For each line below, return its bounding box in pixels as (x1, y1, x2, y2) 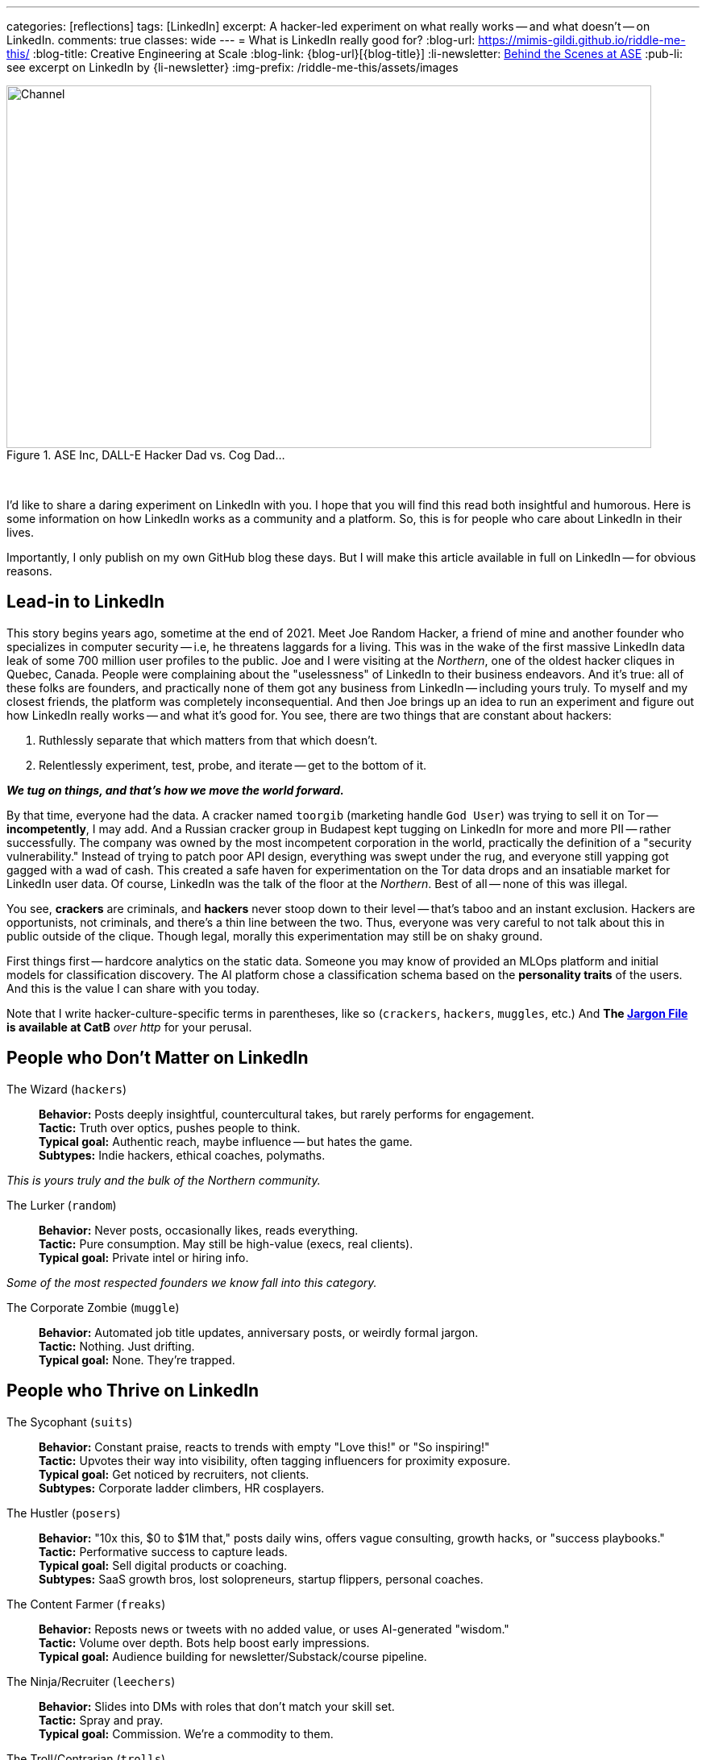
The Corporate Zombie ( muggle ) (6, 1300, 180, 1314)
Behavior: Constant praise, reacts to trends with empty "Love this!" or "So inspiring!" (39, 1439, 490, 1454)
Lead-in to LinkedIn (6, 592, 164, 612)
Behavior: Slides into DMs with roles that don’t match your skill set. (39, 1699, 395, 1713)
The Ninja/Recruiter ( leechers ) (6, 1674, 176, 1688)
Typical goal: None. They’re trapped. (39, 1352, 235, 1367)
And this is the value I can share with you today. (6, 981, 260, 995)
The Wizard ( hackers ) (6, 1081, 127, 1096)
